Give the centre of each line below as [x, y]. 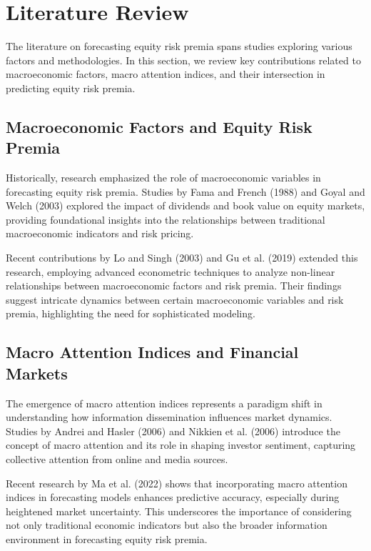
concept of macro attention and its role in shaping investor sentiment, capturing [181, 445]
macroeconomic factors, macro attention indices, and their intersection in [166, 74]
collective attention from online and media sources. [117, 459]
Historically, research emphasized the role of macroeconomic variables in [163, 178]
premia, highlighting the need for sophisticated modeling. [131, 313]
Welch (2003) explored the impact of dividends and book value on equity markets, [185, 205]
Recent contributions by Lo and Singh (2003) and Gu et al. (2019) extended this [182, 258]
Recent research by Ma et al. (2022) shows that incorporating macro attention [177, 483]
